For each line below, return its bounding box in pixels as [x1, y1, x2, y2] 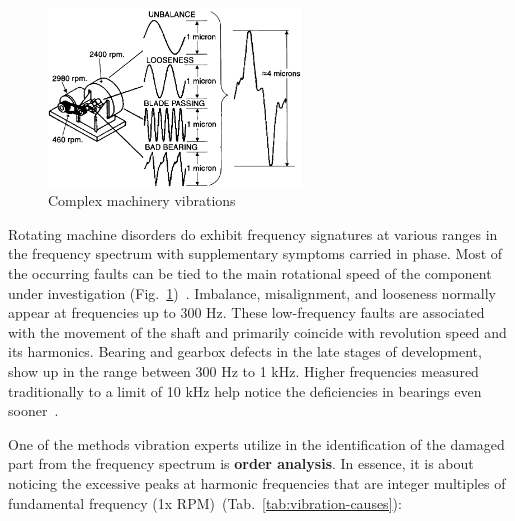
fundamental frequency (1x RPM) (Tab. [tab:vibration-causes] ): [8, 492, 402, 513]
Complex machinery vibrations [48, 190, 236, 211]
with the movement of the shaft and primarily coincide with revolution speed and [8, 321, 507, 342]
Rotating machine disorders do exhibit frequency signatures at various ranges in [8, 223, 498, 244]
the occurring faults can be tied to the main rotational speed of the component [8, 263, 492, 284]
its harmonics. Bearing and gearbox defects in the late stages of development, [8, 341, 482, 362]
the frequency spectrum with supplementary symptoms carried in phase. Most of [8, 243, 503, 264]
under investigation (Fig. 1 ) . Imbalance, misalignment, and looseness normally [8, 282, 496, 303]
